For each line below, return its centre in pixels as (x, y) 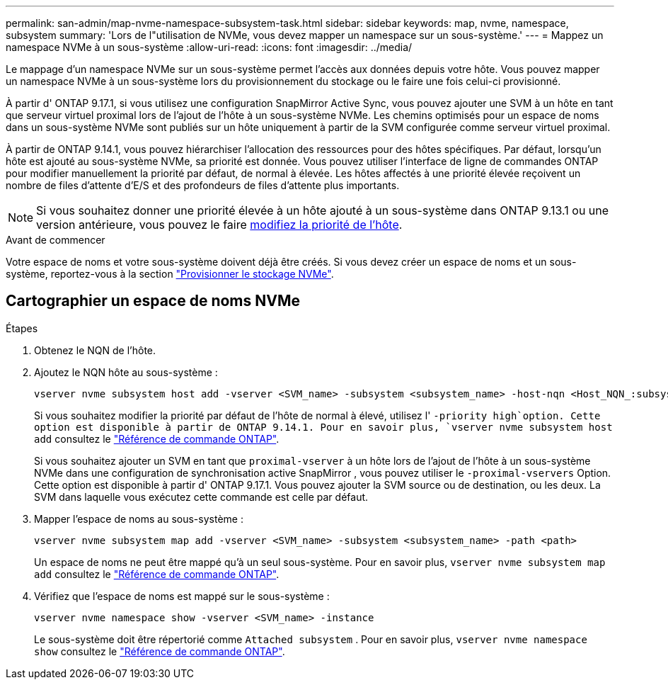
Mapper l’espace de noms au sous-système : (139, 519)
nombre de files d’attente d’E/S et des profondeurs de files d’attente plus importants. (203, 185)
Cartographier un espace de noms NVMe (153, 301)
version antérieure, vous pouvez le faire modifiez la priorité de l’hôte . (219, 225)
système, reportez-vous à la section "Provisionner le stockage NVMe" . (170, 274)
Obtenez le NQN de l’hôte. (95, 350)
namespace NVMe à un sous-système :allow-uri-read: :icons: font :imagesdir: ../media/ (209, 47)
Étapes (22, 328)
